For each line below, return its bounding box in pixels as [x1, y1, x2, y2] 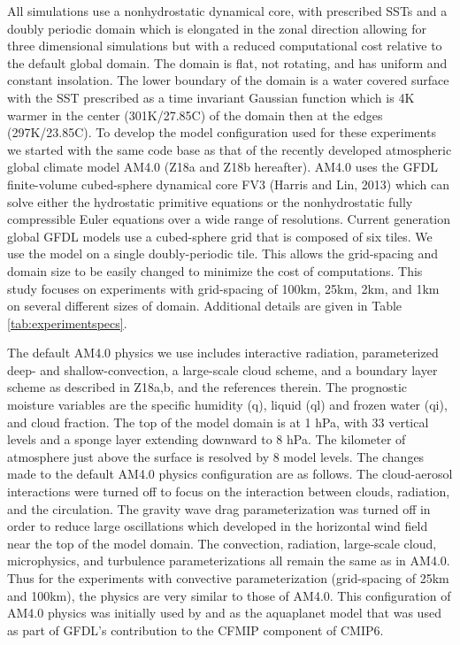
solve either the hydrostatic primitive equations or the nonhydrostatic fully [7, 192, 413, 211]
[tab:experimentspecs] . [7, 313, 127, 332]
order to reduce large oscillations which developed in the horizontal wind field [7, 517, 428, 535]
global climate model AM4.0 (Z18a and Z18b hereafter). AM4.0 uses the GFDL [7, 157, 439, 176]
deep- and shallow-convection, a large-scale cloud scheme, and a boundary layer [7, 360, 438, 379]
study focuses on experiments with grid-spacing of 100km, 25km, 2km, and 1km [7, 279, 440, 297]
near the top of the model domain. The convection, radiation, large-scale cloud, [7, 534, 437, 552]
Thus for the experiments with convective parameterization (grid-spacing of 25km [7, 569, 449, 587]
